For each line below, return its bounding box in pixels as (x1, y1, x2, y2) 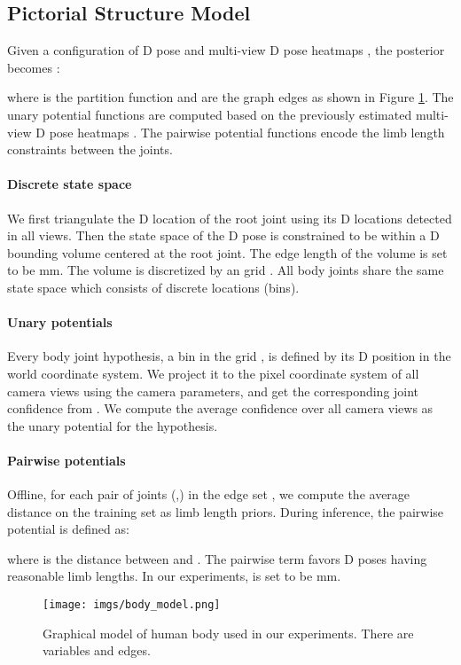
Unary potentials (7, 313, 113, 332)
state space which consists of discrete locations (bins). (7, 278, 300, 296)
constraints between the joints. (7, 140, 173, 159)
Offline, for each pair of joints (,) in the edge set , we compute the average (7, 485, 410, 504)
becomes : (7, 58, 60, 76)
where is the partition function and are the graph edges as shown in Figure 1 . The (7, 88, 454, 106)
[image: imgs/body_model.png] (43, 598, 221, 612)
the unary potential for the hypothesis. (7, 416, 218, 434)
